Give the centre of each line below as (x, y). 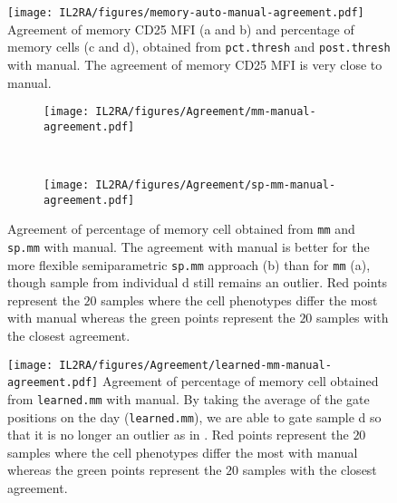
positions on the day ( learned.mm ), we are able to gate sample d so (194, 416)
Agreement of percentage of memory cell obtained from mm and (181, 229)
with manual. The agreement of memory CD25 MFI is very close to (195, 64)
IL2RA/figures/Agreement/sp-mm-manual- (216, 185)
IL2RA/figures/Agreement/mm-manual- (206, 112)
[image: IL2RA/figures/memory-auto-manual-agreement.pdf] (186, 13)
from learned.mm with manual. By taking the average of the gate (189, 398)
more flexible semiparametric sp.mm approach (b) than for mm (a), (189, 264)
